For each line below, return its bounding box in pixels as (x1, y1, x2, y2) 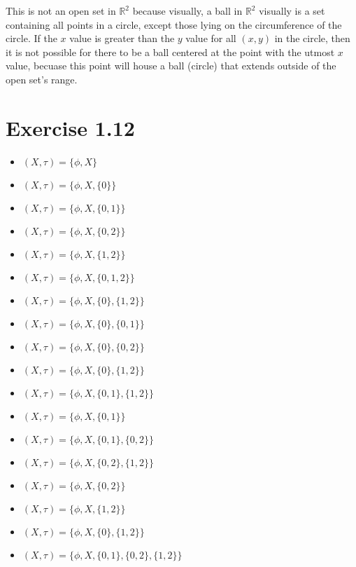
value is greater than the (69, 31, 175, 46)
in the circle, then (274, 31, 350, 46)
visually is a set (259, 4, 325, 18)
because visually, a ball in (132, 4, 243, 18)
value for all (185, 31, 236, 46)
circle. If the (6, 31, 57, 46)
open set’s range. (6, 71, 78, 86)
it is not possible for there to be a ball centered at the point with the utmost (6, 44, 335, 59)
